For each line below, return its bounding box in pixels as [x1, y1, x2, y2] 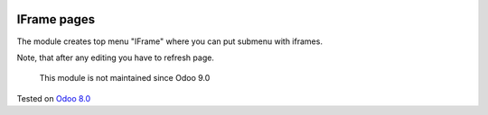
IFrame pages [16, 12, 96, 27]
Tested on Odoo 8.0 [16, 93, 91, 103]
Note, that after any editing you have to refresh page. [16, 52, 214, 63]
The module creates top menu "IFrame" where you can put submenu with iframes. [16, 36, 323, 47]
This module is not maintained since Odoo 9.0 [39, 73, 211, 84]
